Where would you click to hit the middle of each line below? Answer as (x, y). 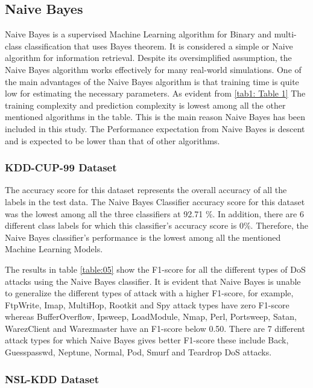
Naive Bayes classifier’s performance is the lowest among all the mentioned (143, 237)
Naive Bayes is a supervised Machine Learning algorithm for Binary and (138, 34)
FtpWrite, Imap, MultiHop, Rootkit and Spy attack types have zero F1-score (147, 304)
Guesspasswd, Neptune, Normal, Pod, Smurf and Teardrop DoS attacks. (138, 352)
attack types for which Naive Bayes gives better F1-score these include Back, (147, 340)
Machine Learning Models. (54, 249)
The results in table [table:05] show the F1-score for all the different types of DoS (155, 269)
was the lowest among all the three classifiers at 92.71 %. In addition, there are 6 (154, 213)
